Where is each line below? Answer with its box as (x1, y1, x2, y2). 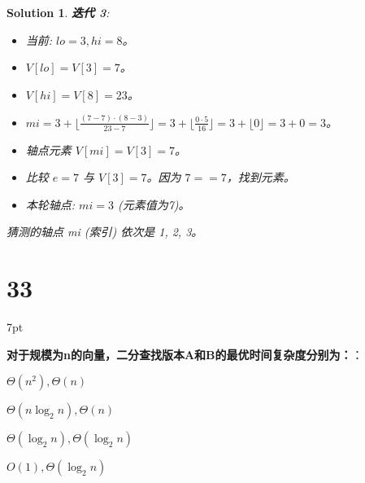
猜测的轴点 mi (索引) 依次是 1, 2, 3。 (7, 223, 203, 240)
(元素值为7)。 (117, 195, 190, 213)
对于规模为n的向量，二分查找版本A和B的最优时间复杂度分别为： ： (7, 345, 363, 362)
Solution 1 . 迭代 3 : (7, 4, 110, 20)
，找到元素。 (226, 169, 295, 186)
